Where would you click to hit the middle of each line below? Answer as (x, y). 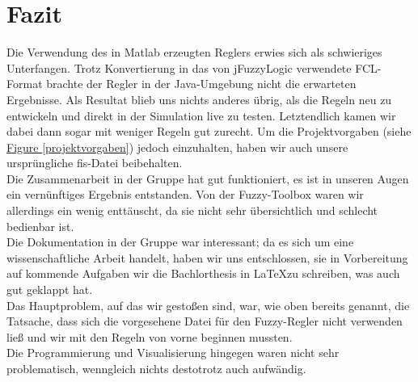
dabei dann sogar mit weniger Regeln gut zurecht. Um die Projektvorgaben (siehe (209, 131)
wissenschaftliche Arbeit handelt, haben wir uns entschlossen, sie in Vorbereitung (207, 257)
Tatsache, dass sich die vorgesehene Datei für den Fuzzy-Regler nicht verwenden (205, 321)
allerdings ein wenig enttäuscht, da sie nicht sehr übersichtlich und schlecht (192, 210)
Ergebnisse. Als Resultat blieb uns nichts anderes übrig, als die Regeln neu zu (199, 99)
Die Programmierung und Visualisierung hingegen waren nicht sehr (173, 353)
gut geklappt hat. (50, 290)
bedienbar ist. (40, 226)
